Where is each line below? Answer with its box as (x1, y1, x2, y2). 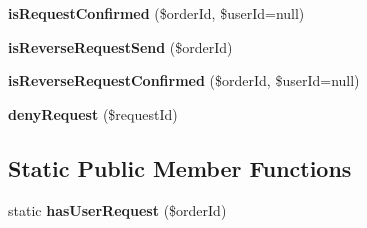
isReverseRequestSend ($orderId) (8, 36, 233, 57)
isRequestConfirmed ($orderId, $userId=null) (8, 3, 305, 23)
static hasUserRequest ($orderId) (8, 199, 227, 220)
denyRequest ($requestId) (8, 103, 178, 124)
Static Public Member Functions (8, 152, 352, 183)
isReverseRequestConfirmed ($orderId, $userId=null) (8, 70, 360, 91)
